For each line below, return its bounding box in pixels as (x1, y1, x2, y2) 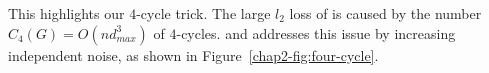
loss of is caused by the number (289, 3, 482, 23)
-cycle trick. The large (136, 3, 271, 23)
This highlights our (8, 3, 125, 23)
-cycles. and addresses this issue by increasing (176, 22, 456, 43)
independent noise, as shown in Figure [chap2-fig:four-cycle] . (8, 44, 379, 65)
